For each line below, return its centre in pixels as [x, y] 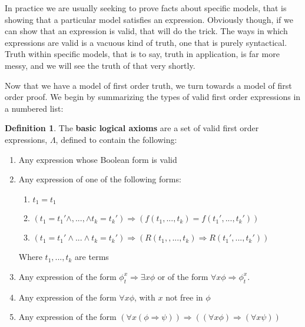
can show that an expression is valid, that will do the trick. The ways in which [146, 31]
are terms [92, 257]
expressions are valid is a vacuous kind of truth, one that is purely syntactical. [146, 42]
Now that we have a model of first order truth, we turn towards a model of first [148, 85]
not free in [184, 297]
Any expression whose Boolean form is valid [98, 159]
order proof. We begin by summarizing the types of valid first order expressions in [153, 97]
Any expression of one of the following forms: [100, 179]
